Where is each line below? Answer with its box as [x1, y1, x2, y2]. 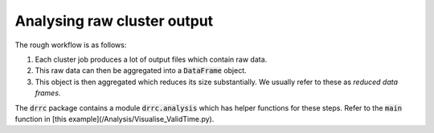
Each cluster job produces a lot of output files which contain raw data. [35, 54, 268, 64]
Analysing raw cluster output [14, 12, 214, 30]
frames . [35, 88, 61, 98]
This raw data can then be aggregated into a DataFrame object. [35, 66, 247, 75]
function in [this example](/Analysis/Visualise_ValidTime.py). [14, 114, 215, 123]
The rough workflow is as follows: [14, 40, 127, 50]
